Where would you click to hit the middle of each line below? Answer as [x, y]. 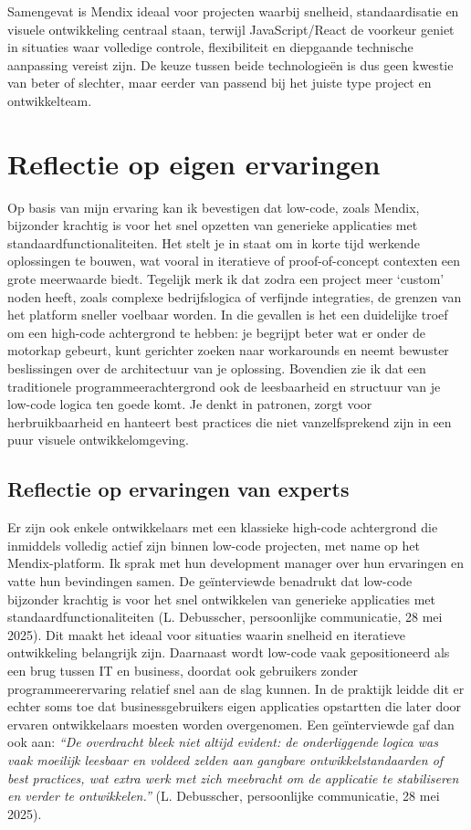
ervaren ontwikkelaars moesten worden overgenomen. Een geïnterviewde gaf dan [231, 724]
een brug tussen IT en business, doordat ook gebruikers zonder [183, 670]
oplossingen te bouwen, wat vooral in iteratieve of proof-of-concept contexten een [234, 261]
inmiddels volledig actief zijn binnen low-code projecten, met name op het [214, 545]
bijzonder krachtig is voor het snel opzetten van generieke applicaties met [213, 225]
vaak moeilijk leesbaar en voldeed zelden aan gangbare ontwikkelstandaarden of [225, 759]
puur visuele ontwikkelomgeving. [98, 440]
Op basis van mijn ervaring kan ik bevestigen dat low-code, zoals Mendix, [214, 207]
